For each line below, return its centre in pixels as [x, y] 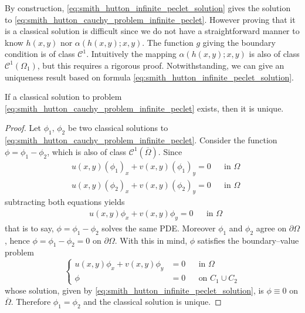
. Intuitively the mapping [131, 54]
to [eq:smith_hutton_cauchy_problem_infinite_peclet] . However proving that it [150, 19]
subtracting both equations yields [65, 202]
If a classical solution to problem [63, 97]
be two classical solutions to [118, 128]
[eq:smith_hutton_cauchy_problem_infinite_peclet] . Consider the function [141, 140]
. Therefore [31, 302]
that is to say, [29, 228]
